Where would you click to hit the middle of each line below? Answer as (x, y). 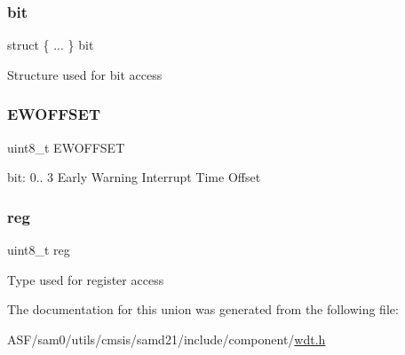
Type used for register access (86, 279)
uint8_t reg (39, 250)
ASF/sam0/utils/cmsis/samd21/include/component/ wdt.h (167, 339)
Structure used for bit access (85, 74)
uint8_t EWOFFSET (66, 147)
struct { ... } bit (51, 45)
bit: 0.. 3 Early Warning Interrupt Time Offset (134, 177)
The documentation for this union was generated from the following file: (203, 309)
